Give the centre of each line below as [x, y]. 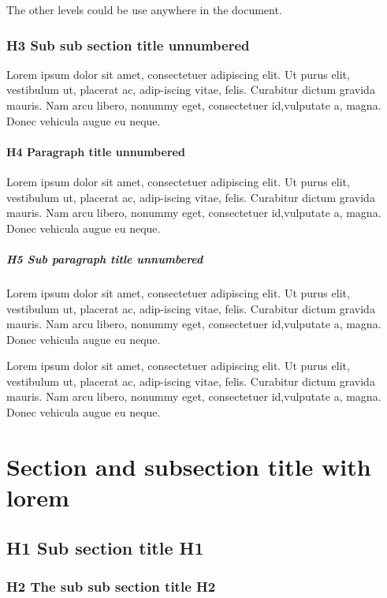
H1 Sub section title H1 [105, 547]
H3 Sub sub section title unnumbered [128, 45]
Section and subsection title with [189, 466]
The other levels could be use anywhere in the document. [144, 9]
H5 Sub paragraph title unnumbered [105, 258]
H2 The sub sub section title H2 [111, 586]
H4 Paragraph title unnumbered [96, 151]
